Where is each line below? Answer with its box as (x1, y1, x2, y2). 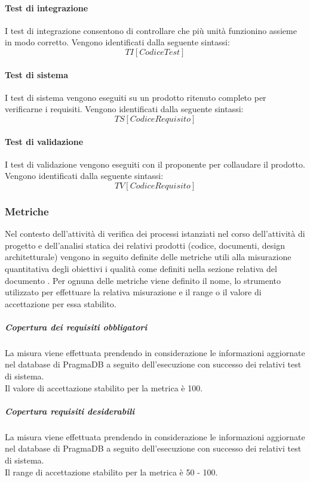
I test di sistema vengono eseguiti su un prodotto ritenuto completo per (5, 91, 266, 103)
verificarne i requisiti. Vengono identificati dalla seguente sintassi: (5, 103, 244, 115)
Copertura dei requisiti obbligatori (5, 320, 148, 333)
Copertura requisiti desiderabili (5, 404, 135, 417)
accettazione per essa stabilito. (5, 297, 116, 310)
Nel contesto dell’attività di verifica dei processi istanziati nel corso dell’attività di (5, 227, 305, 240)
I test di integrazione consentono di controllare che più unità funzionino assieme (5, 24, 297, 36)
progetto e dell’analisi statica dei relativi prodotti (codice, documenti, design (5, 239, 285, 251)
